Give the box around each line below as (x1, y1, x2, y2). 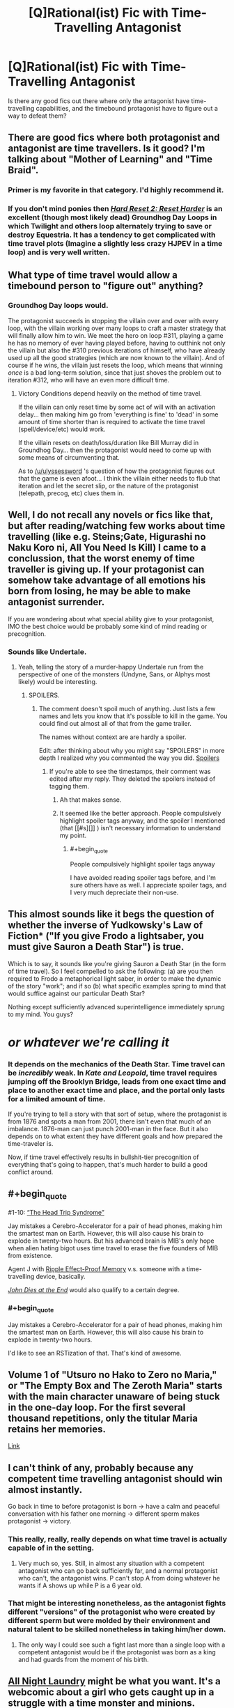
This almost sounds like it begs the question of (8, 908, 214, 920)
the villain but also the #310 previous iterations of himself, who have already (8, 346, 226, 355)
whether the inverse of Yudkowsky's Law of (8, 919, 203, 931)
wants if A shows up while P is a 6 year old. (17, 1581, 143, 1590)
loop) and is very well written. (8, 247, 111, 257)
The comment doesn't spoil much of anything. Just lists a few (38, 704, 216, 713)
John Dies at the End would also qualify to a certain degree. (8, 1286, 180, 1294)
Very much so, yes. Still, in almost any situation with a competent (17, 1559, 205, 1567)
